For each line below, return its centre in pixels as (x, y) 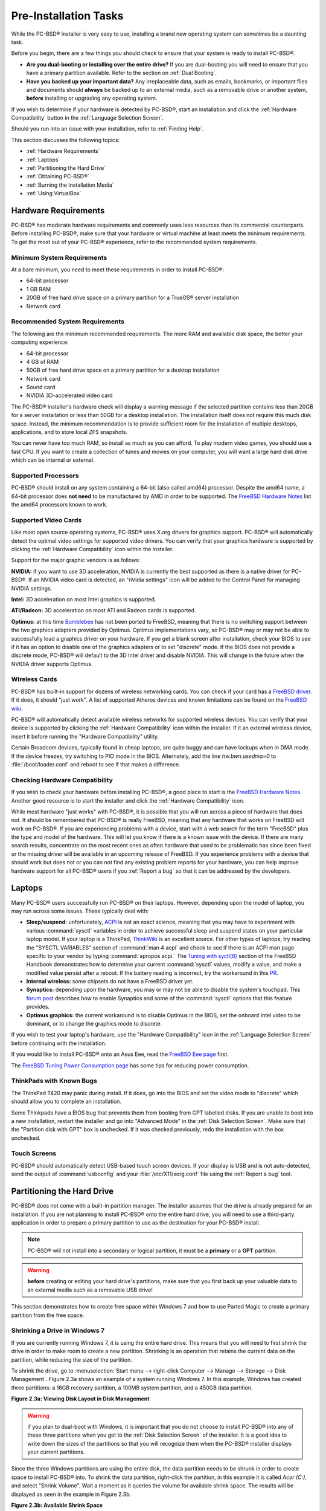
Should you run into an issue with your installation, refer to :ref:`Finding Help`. (107, 129)
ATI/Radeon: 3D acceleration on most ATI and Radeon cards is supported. (104, 610)
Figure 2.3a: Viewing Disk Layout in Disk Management (80, 1399)
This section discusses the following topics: (66, 140)
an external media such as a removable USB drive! (90, 1290)
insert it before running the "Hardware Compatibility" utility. (85, 736)
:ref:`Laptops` (43, 160)
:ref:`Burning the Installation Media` (70, 185)
